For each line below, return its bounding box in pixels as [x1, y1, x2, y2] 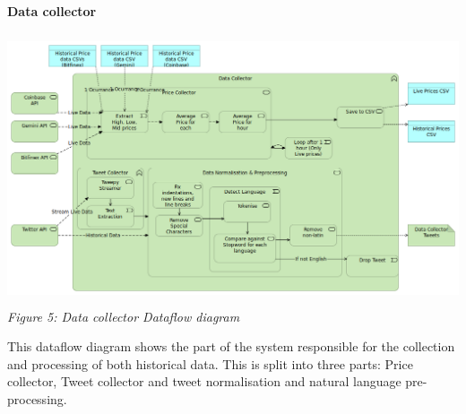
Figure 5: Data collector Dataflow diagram [7, 306, 240, 325]
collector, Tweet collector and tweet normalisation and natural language [7, 372, 401, 391]
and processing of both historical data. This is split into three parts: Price [7, 354, 413, 373]
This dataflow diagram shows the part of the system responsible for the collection [7, 337, 455, 356]
